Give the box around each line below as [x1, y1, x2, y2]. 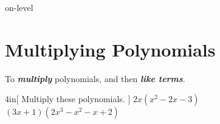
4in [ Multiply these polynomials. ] [5, 92, 131, 105]
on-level [5, 1, 33, 13]
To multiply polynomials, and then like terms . [5, 72, 185, 84]
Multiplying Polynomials [5, 36, 216, 61]
